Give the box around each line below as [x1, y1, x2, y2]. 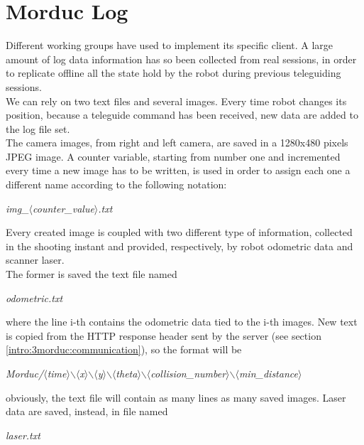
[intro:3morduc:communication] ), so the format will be [6, 342, 242, 357]
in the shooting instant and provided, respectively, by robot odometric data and [6, 238, 353, 253]
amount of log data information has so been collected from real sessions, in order [6, 51, 357, 66]
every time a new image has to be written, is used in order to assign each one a [6, 163, 351, 178]
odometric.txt [6, 290, 63, 305]
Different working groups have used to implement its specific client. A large [6, 38, 333, 53]
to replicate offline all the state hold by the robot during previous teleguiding [6, 65, 341, 80]
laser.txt [6, 427, 40, 442]
